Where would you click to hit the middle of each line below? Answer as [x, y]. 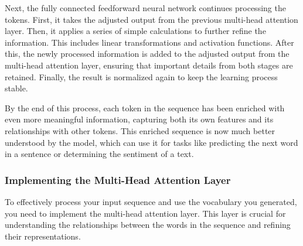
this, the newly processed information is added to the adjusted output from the [147, 54]
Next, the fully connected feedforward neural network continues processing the [145, 8]
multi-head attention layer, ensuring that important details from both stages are [149, 65]
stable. [16, 88]
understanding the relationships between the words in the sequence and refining [148, 225]
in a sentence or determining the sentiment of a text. [99, 154]
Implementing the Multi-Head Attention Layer [118, 180]
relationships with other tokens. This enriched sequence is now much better [140, 130]
